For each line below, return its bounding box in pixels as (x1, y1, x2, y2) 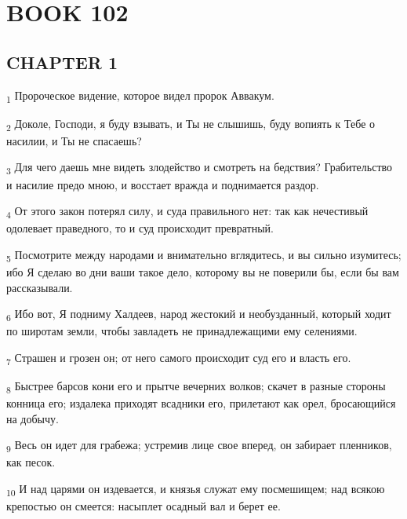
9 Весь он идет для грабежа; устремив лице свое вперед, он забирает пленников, (6, 437, 392, 455)
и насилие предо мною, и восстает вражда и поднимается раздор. (6, 176, 319, 192)
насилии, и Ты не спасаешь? (6, 132, 142, 148)
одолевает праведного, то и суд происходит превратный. (6, 220, 274, 236)
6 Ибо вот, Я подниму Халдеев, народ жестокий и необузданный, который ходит (6, 305, 391, 323)
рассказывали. (6, 279, 73, 295)
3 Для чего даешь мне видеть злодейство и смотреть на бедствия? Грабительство (6, 159, 393, 177)
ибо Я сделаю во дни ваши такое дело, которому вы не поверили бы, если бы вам (6, 263, 399, 280)
